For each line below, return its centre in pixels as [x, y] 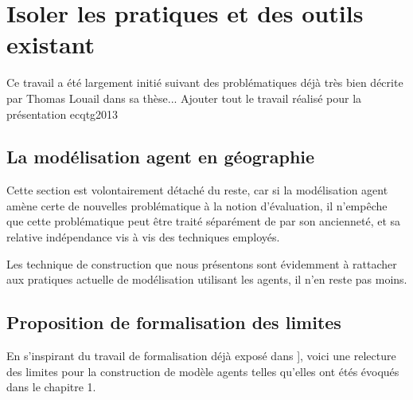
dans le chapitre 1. [51, 387]
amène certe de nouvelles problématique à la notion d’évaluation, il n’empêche [197, 205]
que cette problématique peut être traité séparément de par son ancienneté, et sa [204, 221]
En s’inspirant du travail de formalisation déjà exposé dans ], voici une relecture [201, 356]
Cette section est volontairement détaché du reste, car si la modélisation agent [197, 190]
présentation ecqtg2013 [62, 114]
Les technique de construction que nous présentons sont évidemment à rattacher [202, 263]
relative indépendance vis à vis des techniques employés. [143, 237]
